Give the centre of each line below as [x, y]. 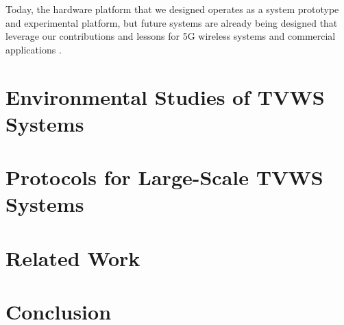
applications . [34, 49]
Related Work [73, 257]
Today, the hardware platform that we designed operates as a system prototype [172, 9]
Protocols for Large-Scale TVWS [164, 177]
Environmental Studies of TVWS [165, 96]
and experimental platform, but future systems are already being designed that [172, 22]
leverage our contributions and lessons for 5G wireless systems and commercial [171, 36]
